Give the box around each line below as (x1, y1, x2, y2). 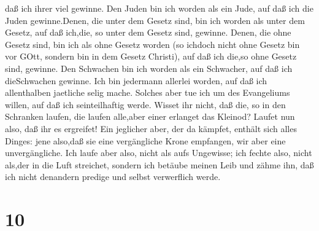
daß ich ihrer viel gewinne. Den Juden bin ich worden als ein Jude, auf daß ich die (5, 2, 313, 14)
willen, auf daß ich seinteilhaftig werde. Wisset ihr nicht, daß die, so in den (5, 98, 286, 111)
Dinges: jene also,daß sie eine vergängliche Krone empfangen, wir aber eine (5, 134, 286, 147)
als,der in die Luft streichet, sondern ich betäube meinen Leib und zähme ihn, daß (5, 158, 314, 171)
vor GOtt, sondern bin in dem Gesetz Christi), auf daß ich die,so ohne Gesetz (5, 50, 297, 63)
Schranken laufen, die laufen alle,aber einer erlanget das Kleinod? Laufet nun (5, 110, 295, 123)
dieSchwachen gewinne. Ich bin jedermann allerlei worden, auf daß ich (5, 74, 267, 87)
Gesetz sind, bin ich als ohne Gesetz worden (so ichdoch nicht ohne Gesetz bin (5, 37, 300, 50)
